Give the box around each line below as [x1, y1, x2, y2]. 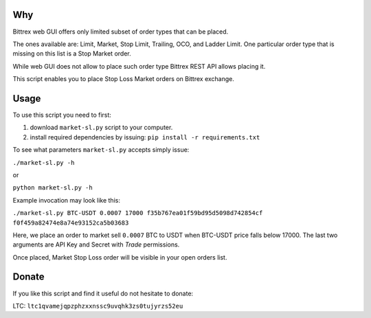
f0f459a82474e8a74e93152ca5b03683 [12, 218, 129, 227]
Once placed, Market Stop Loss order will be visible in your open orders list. [12, 253, 227, 261]
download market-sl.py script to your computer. [30, 124, 173, 132]
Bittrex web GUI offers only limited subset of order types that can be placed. [12, 27, 229, 36]
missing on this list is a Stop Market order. [12, 49, 131, 58]
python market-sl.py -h [12, 184, 93, 192]
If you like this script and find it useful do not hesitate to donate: [12, 289, 194, 297]
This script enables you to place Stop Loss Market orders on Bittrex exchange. [12, 75, 235, 83]
